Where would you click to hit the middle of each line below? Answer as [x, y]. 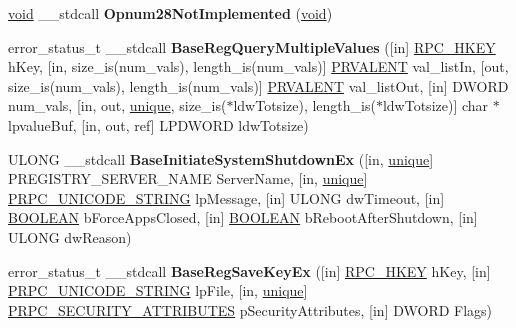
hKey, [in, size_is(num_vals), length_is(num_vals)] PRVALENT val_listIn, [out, [258, 66]
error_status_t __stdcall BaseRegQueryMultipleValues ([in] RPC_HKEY [252, 46]
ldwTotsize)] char [435, 105]
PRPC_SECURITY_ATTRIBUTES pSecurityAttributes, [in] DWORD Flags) [250, 309]
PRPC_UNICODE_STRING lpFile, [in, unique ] [158, 290]
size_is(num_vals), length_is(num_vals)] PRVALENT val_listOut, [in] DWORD [258, 85]
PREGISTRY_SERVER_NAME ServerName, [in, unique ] [188, 178]
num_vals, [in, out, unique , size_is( [117, 105]
